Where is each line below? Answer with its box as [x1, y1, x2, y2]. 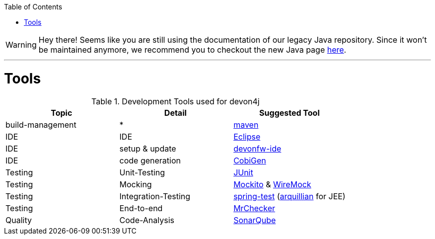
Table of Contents [4, 2, 63, 11]
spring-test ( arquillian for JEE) [233, 191, 346, 201]
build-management [5, 119, 76, 130]
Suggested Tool [259, 107, 320, 118]
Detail [164, 107, 187, 118]
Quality [5, 215, 32, 225]
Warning [5, 40, 37, 50]
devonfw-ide [233, 143, 282, 154]
